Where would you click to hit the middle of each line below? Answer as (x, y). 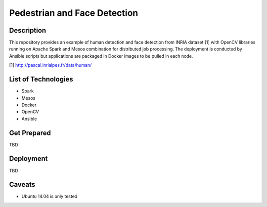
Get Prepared (30, 133)
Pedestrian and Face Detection (74, 13)
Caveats (22, 185)
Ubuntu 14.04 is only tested (49, 196)
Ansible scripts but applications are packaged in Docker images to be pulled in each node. (101, 56)
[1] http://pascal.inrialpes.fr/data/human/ (50, 65)
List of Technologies (41, 79)
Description (28, 30)
